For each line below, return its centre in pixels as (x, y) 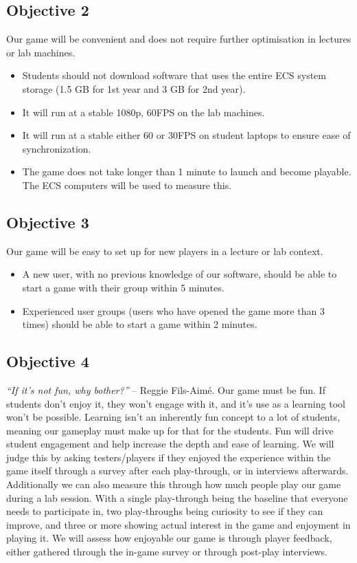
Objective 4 (48, 361)
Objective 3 (48, 222)
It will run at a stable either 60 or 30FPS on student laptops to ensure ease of (186, 135)
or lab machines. (41, 52)
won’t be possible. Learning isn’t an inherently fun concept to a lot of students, (173, 417)
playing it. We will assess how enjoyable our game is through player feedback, (169, 538)
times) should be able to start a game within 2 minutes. (140, 324)
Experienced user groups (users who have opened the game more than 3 (173, 310)
